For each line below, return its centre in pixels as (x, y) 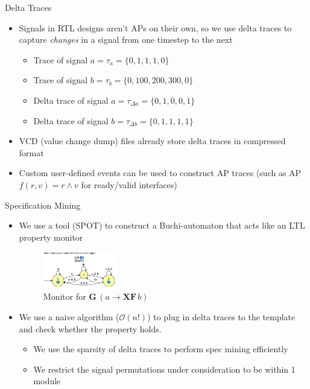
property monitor (51, 237)
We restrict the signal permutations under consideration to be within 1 (164, 369)
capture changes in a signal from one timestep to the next (126, 40)
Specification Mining (43, 205)
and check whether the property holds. (90, 328)
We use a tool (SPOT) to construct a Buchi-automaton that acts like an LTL (162, 225)
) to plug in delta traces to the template (221, 316)
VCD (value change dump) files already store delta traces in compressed (152, 141)
